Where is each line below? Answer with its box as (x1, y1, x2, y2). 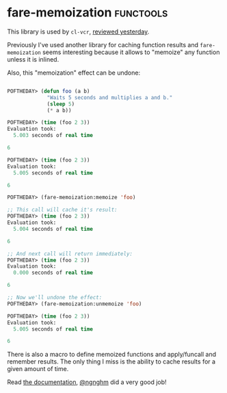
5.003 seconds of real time (13, 132, 94, 139)
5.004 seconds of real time (13, 225, 94, 232)
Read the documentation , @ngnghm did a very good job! (7, 378, 167, 386)
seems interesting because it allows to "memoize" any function (42, 48, 220, 56)
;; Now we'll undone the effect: (7, 294, 103, 301)
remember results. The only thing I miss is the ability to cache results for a (7, 357, 216, 366)
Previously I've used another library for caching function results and (7, 40, 199, 49)
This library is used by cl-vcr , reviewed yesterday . (7, 27, 150, 36)
